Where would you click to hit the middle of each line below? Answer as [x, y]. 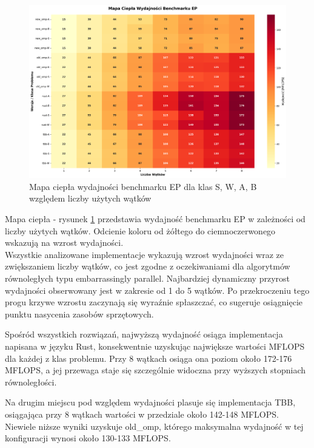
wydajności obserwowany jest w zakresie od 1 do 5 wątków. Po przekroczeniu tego [157, 290]
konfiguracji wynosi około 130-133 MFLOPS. [88, 438]
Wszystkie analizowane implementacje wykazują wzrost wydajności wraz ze [144, 254]
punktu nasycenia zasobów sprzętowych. [79, 314]
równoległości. [31, 382]
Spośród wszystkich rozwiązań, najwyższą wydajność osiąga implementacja [144, 334]
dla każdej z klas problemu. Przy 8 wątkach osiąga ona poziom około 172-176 [149, 358]
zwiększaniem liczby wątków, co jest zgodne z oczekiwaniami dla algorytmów [148, 266]
